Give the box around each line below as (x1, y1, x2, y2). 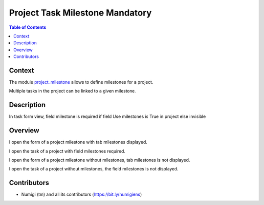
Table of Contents (9, 24, 46, 30)
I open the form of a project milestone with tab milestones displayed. (9, 139, 148, 145)
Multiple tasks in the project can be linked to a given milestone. (9, 88, 136, 94)
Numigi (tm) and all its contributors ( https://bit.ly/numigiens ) (21, 191, 142, 197)
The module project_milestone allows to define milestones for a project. (9, 79, 154, 85)
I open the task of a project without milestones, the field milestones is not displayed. (9, 166, 178, 172)
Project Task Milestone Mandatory (9, 7, 152, 18)
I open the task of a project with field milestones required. (9, 148, 126, 154)
